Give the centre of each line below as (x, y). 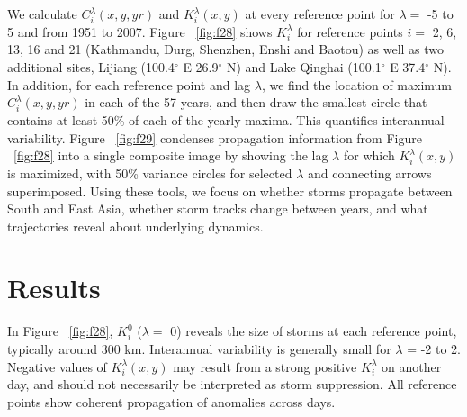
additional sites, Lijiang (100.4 (91, 67)
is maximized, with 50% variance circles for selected (150, 172)
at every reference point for (320, 14)
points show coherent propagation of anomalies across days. (171, 401)
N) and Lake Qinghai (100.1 (304, 67)
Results (54, 288)
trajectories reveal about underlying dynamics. (135, 226)
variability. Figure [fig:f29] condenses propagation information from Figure (215, 137)
